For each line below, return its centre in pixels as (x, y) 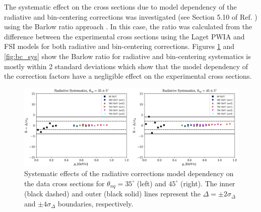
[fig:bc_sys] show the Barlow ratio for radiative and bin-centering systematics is (127, 56)
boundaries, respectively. (95, 203)
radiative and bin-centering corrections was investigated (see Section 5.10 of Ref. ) (131, 16)
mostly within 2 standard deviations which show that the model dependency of (126, 66)
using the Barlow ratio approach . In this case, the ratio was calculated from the (128, 26)
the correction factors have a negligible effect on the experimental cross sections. (128, 76)
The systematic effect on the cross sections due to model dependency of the (120, 7)
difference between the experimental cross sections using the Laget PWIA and (124, 36)
